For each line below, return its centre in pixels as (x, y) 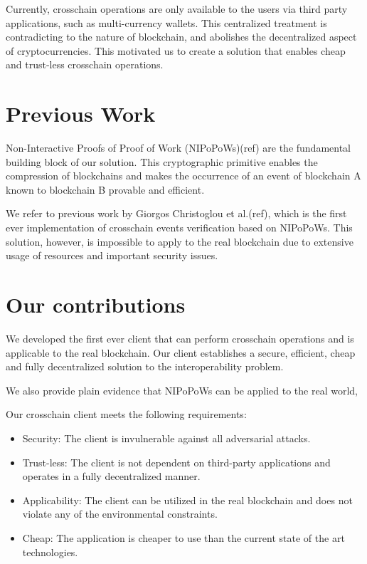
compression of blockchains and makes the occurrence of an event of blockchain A (183, 176)
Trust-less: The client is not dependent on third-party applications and (176, 462)
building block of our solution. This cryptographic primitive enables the (162, 161)
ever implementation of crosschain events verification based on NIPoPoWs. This (179, 228)
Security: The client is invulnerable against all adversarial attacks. (166, 438)
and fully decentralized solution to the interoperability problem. (145, 366)
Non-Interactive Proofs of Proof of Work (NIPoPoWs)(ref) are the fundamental (179, 148)
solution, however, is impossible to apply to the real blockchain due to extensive (180, 241)
